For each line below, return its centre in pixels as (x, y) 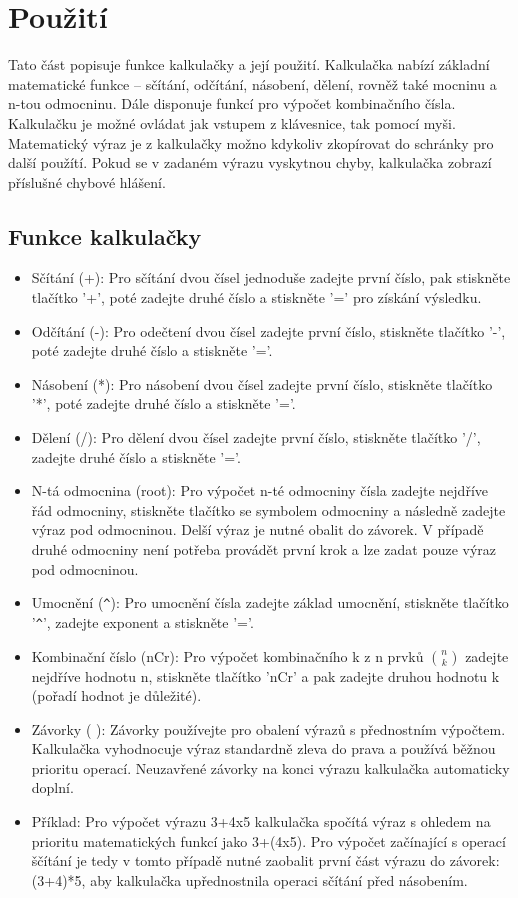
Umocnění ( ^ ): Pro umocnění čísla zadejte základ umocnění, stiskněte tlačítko (270, 602)
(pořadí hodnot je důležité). (116, 695)
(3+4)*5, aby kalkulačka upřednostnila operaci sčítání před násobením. (249, 879)
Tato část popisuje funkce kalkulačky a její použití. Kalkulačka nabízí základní (249, 64)
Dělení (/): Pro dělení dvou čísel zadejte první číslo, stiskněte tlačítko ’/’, (256, 437)
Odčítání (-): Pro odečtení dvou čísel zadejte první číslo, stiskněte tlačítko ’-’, (268, 330)
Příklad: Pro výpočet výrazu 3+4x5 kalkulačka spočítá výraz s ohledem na (261, 821)
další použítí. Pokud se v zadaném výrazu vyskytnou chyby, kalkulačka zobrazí (250, 162)
